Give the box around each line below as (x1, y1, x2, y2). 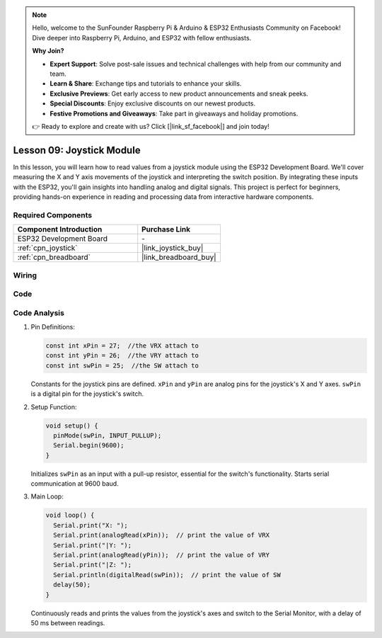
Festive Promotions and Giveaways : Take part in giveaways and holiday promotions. (50, 109, 299, 118)
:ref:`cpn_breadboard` (17, 252, 91, 262)
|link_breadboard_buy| (141, 252, 216, 262)
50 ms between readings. (30, 618, 105, 627)
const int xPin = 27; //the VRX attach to (45, 341, 199, 350)
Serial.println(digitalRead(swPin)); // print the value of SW (53, 571, 281, 579)
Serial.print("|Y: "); (53, 541, 132, 549)
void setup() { (45, 421, 98, 430)
